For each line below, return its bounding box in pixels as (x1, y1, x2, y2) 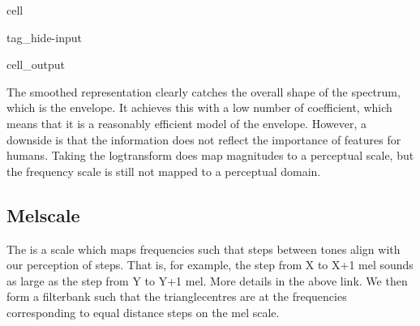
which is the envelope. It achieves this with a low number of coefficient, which (6, 99, 392, 116)
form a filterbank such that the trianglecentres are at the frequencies (6, 288, 347, 305)
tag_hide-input (6, 28, 82, 45)
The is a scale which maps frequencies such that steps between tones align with (6, 240, 401, 257)
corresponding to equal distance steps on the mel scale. (6, 303, 280, 320)
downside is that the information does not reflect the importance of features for (6, 131, 401, 148)
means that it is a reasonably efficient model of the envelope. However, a (6, 114, 366, 131)
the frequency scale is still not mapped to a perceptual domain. (6, 162, 321, 179)
